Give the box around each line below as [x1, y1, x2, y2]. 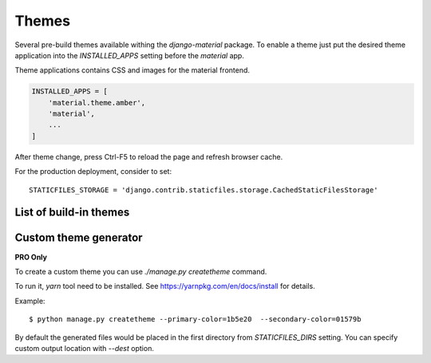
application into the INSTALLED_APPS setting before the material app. [14, 50, 245, 60]
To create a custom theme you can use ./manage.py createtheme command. [14, 266, 267, 276]
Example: [14, 296, 45, 306]
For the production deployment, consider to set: [14, 167, 172, 176]
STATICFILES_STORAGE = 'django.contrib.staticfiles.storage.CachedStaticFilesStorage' [29, 185, 378, 195]
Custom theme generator [14, 231, 143, 245]
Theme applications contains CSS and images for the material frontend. [14, 65, 251, 75]
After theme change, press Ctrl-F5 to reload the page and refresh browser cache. [14, 152, 283, 161]
